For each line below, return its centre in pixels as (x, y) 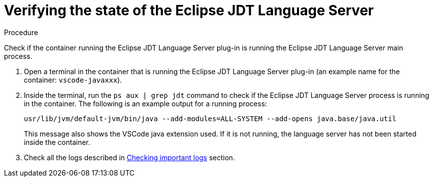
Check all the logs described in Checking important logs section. (130, 157)
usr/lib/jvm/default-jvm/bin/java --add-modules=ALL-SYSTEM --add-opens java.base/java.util (210, 118)
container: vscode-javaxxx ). (73, 80)
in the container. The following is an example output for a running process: (145, 103)
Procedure (21, 32)
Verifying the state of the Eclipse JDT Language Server (189, 10)
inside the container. (57, 142)
